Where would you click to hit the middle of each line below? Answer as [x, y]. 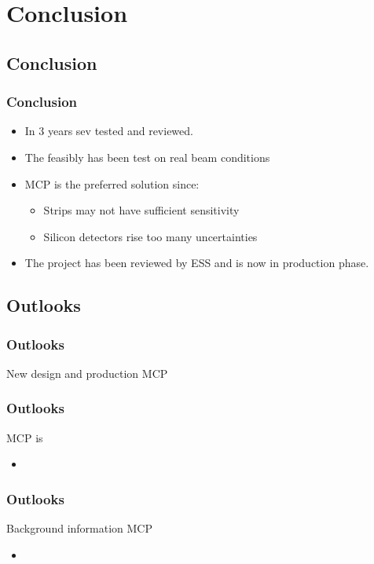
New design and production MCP [87, 373]
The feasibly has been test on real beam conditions [147, 157]
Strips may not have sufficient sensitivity [141, 210]
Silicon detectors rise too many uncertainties [150, 236]
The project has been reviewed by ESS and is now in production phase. [197, 263]
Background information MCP [80, 528]
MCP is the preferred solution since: [112, 183]
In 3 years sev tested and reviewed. [109, 131]
